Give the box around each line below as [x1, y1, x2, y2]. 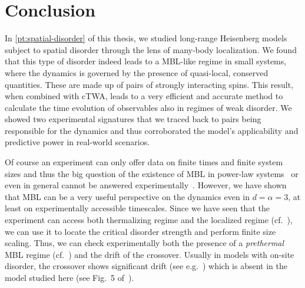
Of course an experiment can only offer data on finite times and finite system [5, 156, 283, 168]
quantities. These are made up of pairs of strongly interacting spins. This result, [5, 78, 294, 90]
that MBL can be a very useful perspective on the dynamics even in [5, 190, 250, 202]
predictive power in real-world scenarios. [5, 136, 150, 148]
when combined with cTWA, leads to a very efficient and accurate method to [5, 90, 283, 102]
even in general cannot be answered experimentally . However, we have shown [5, 179, 287, 191]
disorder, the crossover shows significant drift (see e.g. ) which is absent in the [5, 260, 287, 272]
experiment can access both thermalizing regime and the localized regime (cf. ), [5, 214, 293, 226]
